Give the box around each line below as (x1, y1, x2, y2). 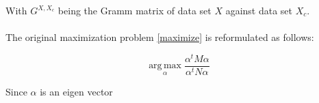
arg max (149, 61, 182, 71)
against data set (225, 3, 293, 17)
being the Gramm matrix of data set (58, 3, 212, 17)
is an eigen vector (40, 84, 113, 98)
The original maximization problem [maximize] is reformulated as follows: (5, 30, 314, 44)
